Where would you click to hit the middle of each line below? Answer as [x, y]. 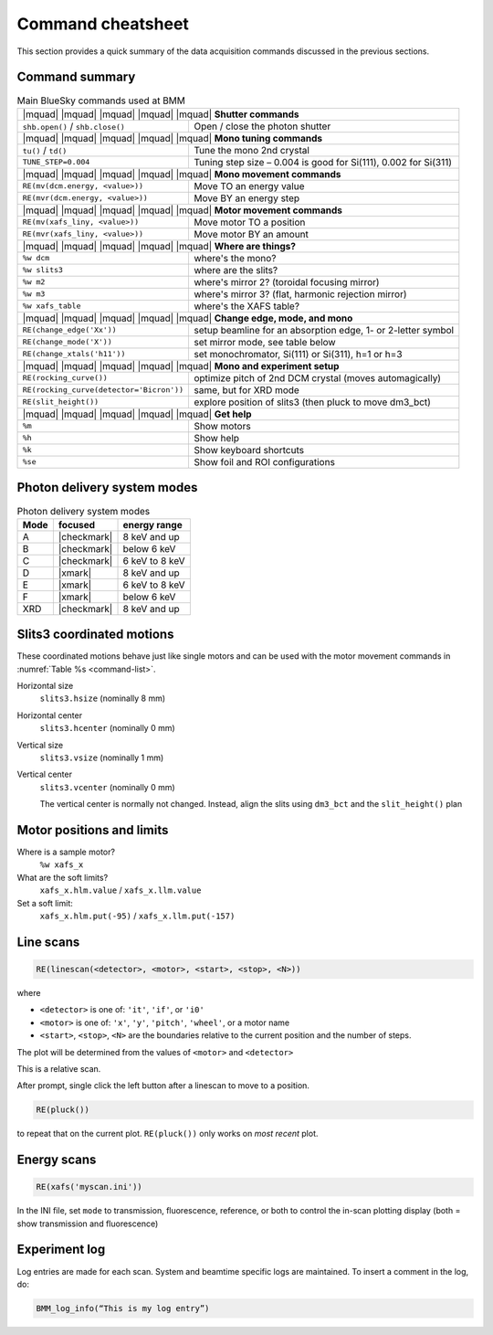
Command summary [76, 77]
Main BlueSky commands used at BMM [101, 101]
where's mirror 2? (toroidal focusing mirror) [286, 281]
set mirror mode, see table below [265, 342]
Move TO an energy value [249, 185]
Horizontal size [45, 686]
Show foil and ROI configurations [264, 461]
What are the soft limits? [63, 877]
